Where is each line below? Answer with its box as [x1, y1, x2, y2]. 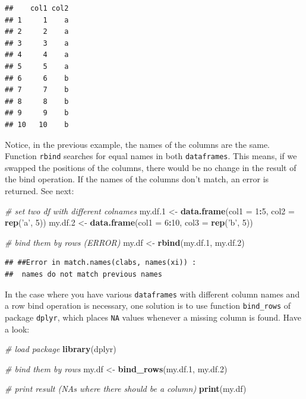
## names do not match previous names [5, 270, 162, 278]
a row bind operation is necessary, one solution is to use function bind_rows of [5, 299, 291, 312]
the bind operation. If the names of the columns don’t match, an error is [5, 173, 269, 185]
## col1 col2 [5, 4, 69, 12]
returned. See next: [5, 184, 74, 197]
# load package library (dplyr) [5, 343, 116, 355]
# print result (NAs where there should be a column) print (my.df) [5, 382, 247, 395]
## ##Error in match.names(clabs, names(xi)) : [5, 258, 197, 267]
